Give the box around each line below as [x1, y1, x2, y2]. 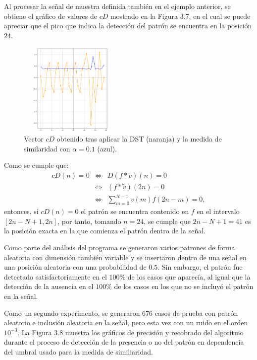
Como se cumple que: [4, 160, 69, 170]
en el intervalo [197, 206, 240, 216]
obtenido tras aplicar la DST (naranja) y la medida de [56, 134, 222, 144]
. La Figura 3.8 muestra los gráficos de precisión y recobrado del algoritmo [17, 327, 244, 337]
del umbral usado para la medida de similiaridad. [4, 346, 153, 357]
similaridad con [24, 143, 70, 153]
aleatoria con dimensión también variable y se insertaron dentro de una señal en [4, 252, 247, 262]
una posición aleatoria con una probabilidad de [4, 262, 147, 272]
